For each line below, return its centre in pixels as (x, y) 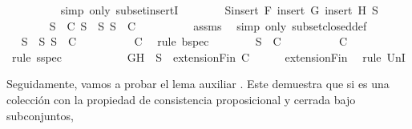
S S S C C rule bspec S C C (184, 41)
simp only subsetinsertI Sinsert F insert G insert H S (219, 10)
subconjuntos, (40, 115)
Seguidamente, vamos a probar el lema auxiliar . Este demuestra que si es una (198, 84)
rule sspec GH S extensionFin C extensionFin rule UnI (208, 56)
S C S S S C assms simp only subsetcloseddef (208, 25)
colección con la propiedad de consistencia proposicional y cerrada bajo (181, 99)
